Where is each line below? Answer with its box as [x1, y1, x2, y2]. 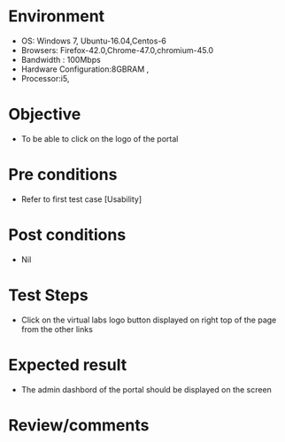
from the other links [20, 323, 94, 334]
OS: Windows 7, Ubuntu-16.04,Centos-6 [20, 35, 167, 46]
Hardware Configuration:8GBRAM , [20, 64, 150, 74]
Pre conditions [8, 165, 118, 185]
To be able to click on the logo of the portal [20, 133, 179, 143]
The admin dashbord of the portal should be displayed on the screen [20, 384, 272, 395]
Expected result [8, 354, 127, 375]
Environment [8, 6, 105, 27]
